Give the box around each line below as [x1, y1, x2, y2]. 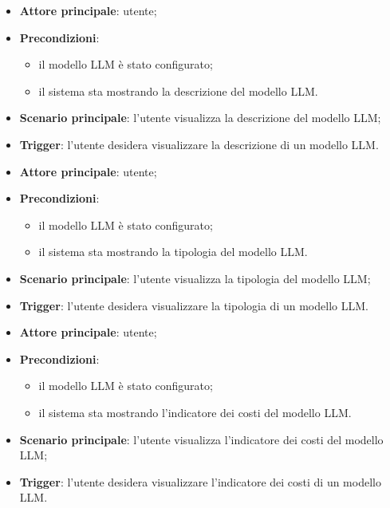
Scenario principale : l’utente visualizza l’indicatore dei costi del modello [19, 431, 384, 447]
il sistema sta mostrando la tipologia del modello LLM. [38, 243, 308, 260]
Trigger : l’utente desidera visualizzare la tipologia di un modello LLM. [19, 297, 368, 313]
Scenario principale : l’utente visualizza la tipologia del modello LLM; [19, 270, 371, 286]
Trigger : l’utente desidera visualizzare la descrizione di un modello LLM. [19, 136, 379, 152]
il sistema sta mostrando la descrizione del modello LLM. [38, 82, 318, 99]
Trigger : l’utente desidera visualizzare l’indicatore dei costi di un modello [19, 473, 381, 490]
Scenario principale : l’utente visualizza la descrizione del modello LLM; [19, 109, 381, 126]
